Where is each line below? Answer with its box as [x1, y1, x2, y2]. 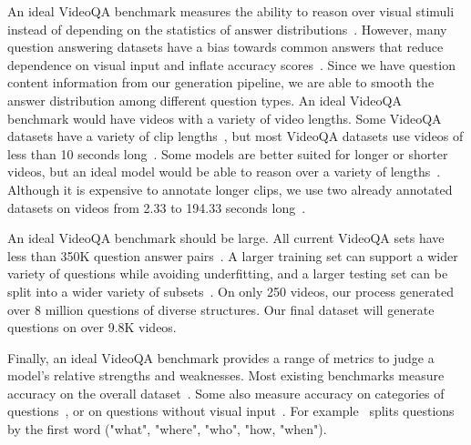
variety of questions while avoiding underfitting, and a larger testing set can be [7, 264, 448, 283]
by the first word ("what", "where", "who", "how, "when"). [7, 420, 327, 439]
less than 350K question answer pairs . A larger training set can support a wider [7, 246, 458, 265]
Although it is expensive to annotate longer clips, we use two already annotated [7, 179, 453, 198]
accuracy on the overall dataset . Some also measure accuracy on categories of [7, 383, 445, 402]
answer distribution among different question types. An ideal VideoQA [7, 90, 402, 109]
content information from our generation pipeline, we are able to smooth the [7, 73, 435, 92]
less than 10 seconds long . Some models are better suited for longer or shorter [7, 144, 448, 163]
